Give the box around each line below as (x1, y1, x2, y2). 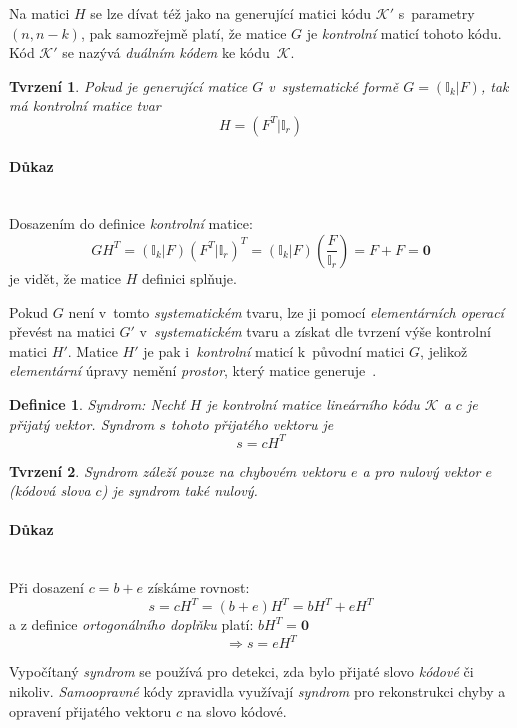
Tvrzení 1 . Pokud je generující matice (9, 75, 248, 96)
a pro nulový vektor (362, 460, 481, 481)
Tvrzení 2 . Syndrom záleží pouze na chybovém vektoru (9, 460, 346, 481)
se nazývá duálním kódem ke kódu (62, 42, 270, 63)
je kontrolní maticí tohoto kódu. (306, 22, 502, 43)
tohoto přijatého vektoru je (170, 413, 334, 434)
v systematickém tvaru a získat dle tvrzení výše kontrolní (139, 321, 491, 342)
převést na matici (9, 321, 115, 342)
